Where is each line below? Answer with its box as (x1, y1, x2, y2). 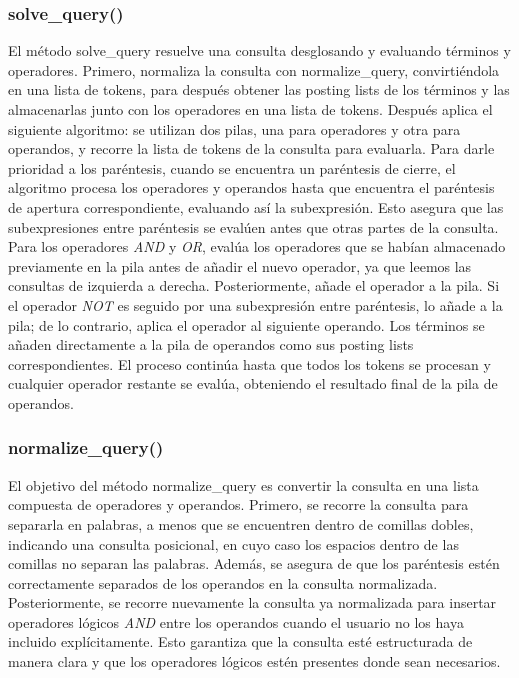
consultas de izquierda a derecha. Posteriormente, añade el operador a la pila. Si (8, 275, 500, 296)
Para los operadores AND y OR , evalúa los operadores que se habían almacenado (8, 236, 506, 257)
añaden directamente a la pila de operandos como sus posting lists (8, 334, 414, 355)
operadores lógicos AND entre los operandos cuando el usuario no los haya (8, 611, 464, 632)
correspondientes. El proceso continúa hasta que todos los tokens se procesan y (8, 353, 491, 374)
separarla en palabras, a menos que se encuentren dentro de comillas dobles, (8, 513, 474, 534)
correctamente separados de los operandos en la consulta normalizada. (8, 572, 438, 593)
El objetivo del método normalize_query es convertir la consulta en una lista (8, 474, 479, 495)
